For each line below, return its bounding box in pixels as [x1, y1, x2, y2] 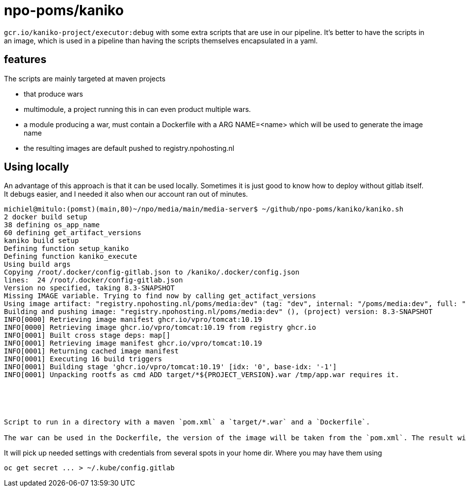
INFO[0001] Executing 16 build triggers [4, 355, 162, 363]
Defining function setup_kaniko [4, 245, 129, 253]
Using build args [4, 260, 71, 269]
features [4, 53, 46, 66]
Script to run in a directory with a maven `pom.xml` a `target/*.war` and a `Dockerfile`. [4, 418, 370, 426]
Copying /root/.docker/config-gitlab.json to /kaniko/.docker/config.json [4, 268, 300, 277]
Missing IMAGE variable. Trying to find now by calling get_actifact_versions [4, 292, 316, 300]
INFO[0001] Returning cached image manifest [4, 347, 179, 355]
